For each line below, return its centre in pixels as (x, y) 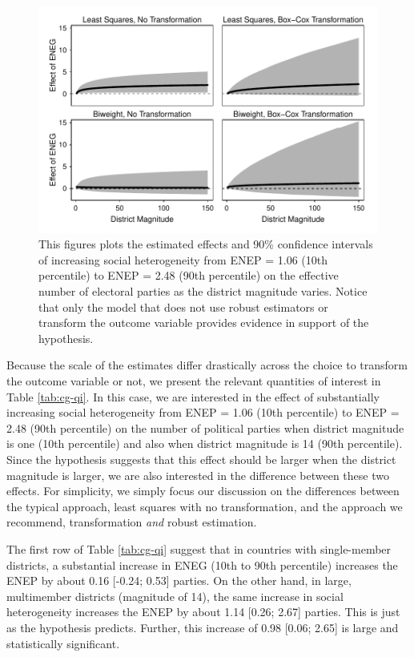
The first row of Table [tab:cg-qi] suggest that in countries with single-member (199, 548)
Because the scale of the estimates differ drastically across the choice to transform (207, 365)
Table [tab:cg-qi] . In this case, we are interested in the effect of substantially (193, 396)
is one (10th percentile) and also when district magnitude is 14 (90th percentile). (205, 443)
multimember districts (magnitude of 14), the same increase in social (175, 596)
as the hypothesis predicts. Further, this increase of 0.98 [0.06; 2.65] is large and (203, 627)
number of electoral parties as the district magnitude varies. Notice (203, 291)
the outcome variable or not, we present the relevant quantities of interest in (194, 381)
